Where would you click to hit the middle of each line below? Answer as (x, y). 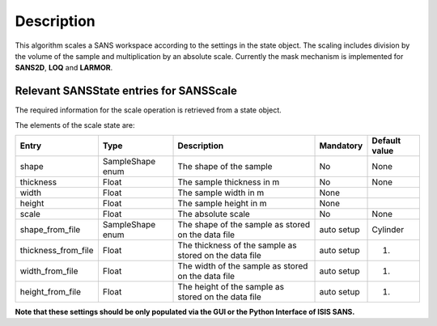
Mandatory (341, 146)
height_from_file (50, 292)
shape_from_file (50, 230)
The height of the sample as (231, 287)
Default (386, 141)
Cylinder (388, 230)
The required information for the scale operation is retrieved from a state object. (148, 110)
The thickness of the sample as (237, 245)
